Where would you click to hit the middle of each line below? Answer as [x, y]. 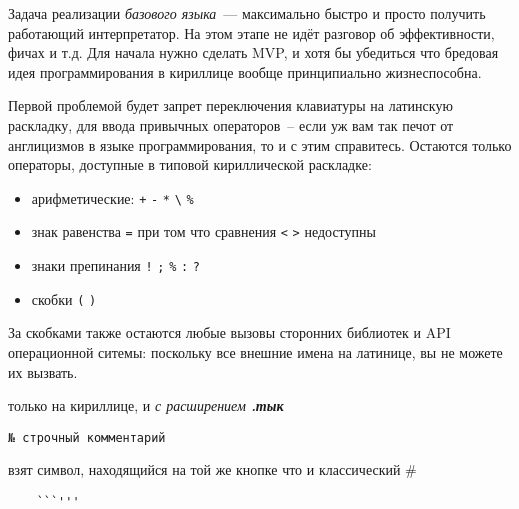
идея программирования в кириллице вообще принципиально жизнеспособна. [245, 71]
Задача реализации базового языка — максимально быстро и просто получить [247, 13]
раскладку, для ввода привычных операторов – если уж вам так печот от [231, 124]
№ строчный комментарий [87, 437]
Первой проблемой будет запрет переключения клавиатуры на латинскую [230, 105]
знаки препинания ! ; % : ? [116, 265]
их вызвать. [43, 371]
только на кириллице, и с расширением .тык [146, 405]
